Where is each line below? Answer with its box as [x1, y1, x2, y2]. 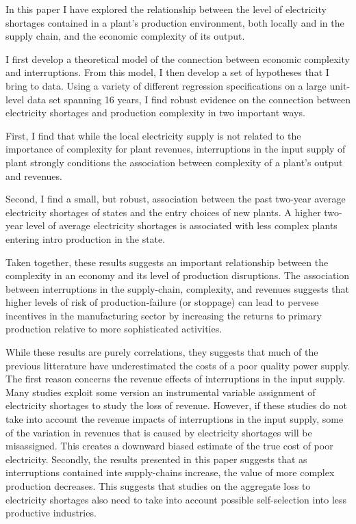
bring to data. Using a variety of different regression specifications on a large [5, 78, 327, 92]
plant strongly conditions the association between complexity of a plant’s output [5, 155, 343, 169]
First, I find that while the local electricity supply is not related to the [5, 128, 301, 142]
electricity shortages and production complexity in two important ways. [5, 105, 305, 120]
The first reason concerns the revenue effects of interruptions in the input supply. [5, 371, 346, 386]
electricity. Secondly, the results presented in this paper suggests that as [5, 451, 307, 466]
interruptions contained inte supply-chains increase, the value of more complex [5, 465, 335, 480]
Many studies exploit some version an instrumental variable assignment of [5, 384, 316, 399]
